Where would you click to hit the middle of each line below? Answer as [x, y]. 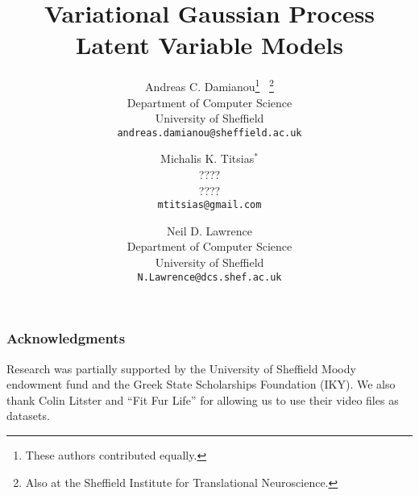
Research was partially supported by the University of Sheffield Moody [181, 368]
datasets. [28, 416]
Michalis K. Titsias [207, 158]
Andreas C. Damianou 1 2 [209, 85]
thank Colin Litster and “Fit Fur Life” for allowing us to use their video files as [203, 399]
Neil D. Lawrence [209, 230]
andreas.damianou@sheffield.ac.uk [209, 133]
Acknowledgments [66, 338]
